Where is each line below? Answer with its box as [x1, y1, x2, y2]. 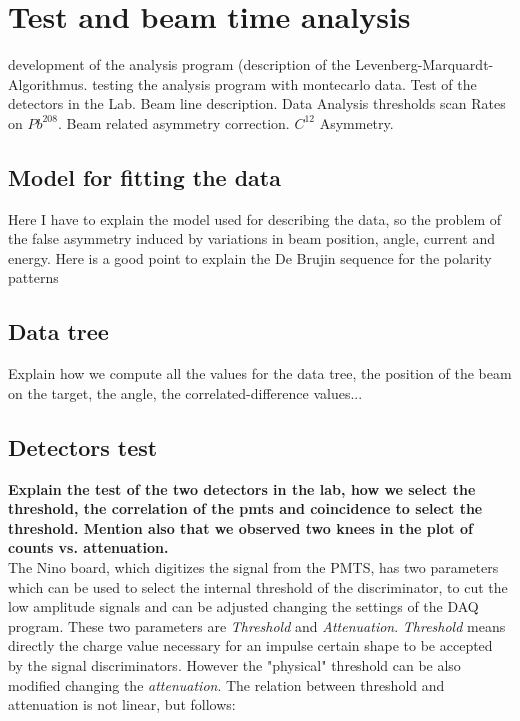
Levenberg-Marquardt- [355, 54, 494, 75]
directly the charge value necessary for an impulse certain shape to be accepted [8, 635, 493, 656]
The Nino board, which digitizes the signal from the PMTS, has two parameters [8, 557, 499, 578]
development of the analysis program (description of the [8, 54, 351, 75]
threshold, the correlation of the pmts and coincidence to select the [8, 498, 483, 519]
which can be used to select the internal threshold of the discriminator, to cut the [8, 576, 508, 597]
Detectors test [8, 431, 158, 462]
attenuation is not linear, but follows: [8, 694, 236, 715]
